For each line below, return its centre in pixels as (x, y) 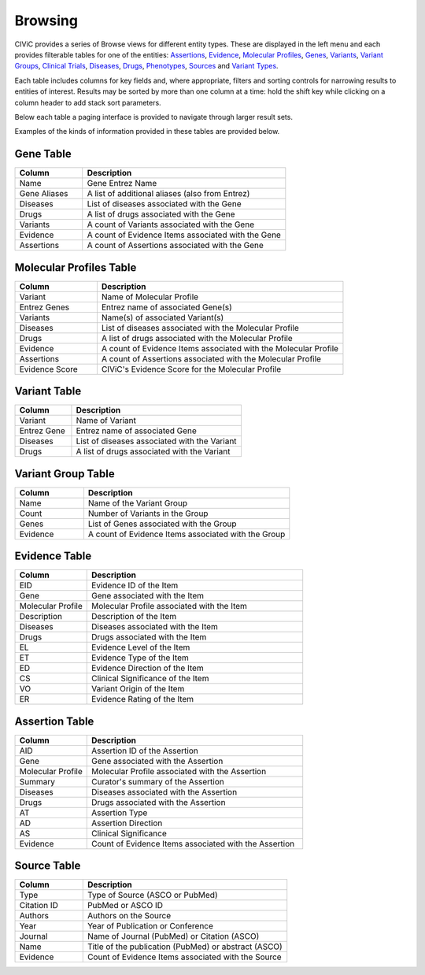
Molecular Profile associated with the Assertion (179, 771)
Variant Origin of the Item (138, 689)
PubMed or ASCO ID (125, 906)
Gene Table (43, 154)
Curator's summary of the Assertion (158, 781)
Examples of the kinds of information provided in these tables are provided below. (147, 132)
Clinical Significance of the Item (150, 679)
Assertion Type (120, 813)
